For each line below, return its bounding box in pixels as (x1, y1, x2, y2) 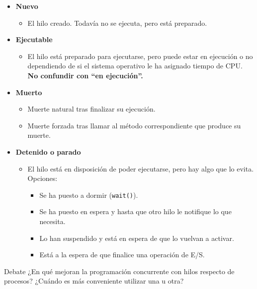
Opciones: (27, 173, 58, 183)
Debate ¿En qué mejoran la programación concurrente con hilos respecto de (4, 266, 235, 276)
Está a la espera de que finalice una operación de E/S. (39, 249, 205, 260)
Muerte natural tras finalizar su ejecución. (27, 104, 156, 114)
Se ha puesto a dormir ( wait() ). (39, 189, 138, 200)
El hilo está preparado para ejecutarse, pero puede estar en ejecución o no (27, 51, 253, 61)
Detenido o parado (15, 146, 81, 157)
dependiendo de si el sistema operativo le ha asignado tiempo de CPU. (27, 60, 243, 71)
